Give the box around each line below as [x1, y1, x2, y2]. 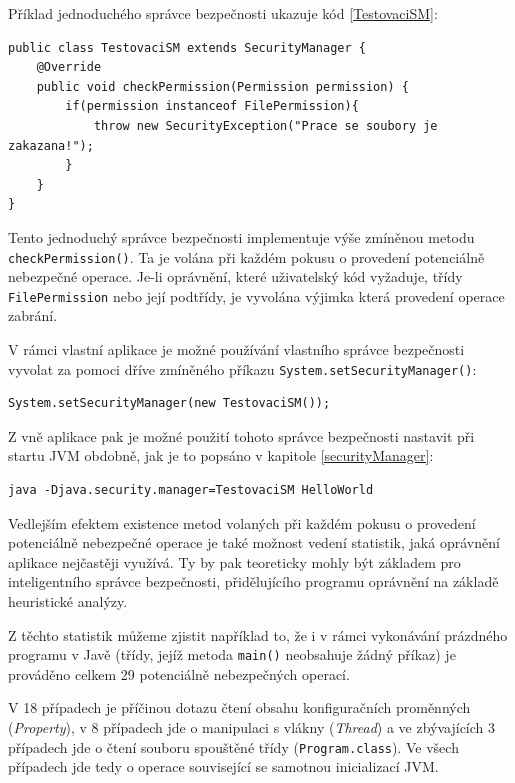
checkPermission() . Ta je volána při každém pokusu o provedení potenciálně [8, 246, 485, 267]
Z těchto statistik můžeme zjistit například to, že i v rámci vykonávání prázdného [8, 624, 508, 645]
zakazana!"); [8, 138, 94, 153]
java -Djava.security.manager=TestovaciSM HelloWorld [8, 483, 374, 498]
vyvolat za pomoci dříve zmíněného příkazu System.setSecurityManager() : [8, 358, 477, 379]
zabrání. [8, 305, 58, 326]
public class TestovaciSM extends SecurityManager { [8, 40, 366, 55]
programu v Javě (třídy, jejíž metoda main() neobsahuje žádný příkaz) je [8, 644, 456, 665]
